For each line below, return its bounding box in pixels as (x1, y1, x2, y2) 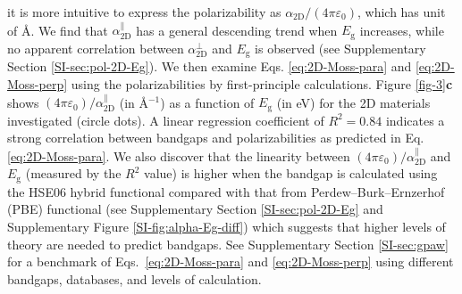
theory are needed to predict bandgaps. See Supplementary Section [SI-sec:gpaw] (7, 234, 449, 253)
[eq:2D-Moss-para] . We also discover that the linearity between (7, 146, 350, 165)
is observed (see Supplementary (255, 38, 426, 57)
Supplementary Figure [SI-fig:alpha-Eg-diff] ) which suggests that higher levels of (7, 217, 446, 235)
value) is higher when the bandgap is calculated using (144, 164, 438, 183)
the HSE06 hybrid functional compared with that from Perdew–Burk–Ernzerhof (7, 182, 445, 200)
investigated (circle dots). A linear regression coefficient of (7, 110, 324, 129)
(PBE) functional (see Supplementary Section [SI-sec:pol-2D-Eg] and (7, 200, 383, 218)
